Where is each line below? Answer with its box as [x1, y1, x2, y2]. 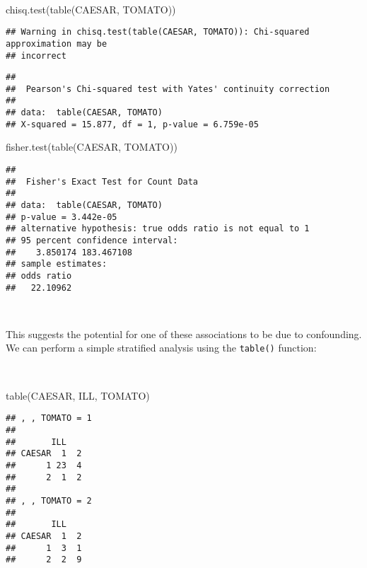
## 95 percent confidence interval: [6, 235, 178, 245]
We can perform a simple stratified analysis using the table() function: [6, 340, 317, 355]
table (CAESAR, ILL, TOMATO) [6, 388, 150, 402]
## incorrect [6, 50, 66, 61]
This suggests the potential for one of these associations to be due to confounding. [6, 326, 362, 341]
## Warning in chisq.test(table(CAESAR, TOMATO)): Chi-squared [6, 27, 310, 37]
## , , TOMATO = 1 [6, 413, 92, 424]
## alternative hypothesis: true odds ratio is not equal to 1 [6, 224, 310, 234]
